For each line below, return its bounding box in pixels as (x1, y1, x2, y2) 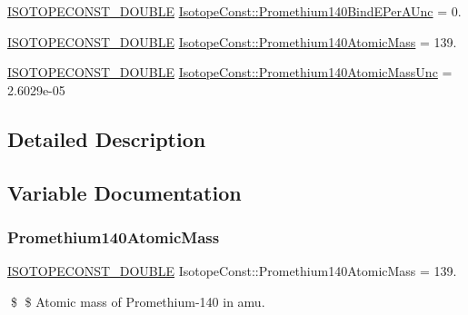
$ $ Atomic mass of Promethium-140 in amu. (10, 291, 265, 310)
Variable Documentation (7, 178, 242, 206)
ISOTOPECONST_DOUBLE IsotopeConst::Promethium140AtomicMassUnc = (7, 63, 453, 82)
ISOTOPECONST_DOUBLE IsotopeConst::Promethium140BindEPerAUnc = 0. (7, 2, 462, 20)
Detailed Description (7, 124, 206, 153)
